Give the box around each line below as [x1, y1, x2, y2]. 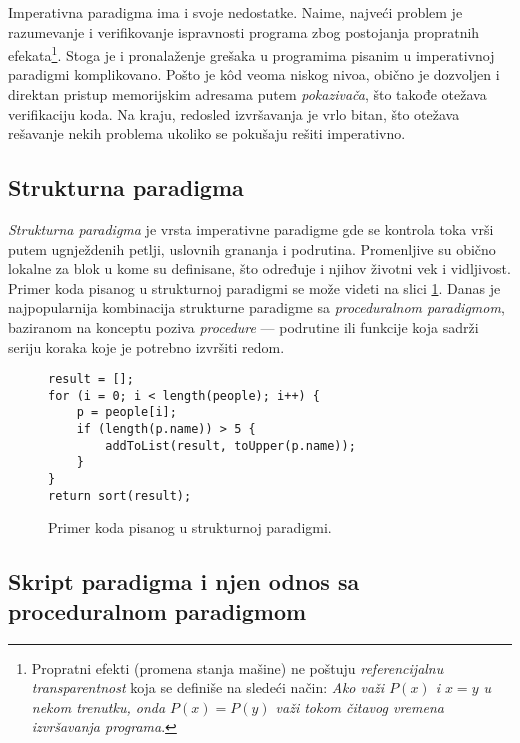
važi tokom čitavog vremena [275, 696, 444, 717]
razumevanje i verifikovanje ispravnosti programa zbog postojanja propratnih [8, 21, 480, 42]
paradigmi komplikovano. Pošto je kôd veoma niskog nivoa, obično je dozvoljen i [8, 64, 500, 85]
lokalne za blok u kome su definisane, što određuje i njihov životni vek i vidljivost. [8, 258, 511, 279]
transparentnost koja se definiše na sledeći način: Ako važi [31, 677, 385, 698]
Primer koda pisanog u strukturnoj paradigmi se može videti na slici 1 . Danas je [8, 277, 501, 298]
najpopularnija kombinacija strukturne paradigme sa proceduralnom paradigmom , [8, 297, 505, 318]
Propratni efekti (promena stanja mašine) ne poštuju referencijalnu [31, 657, 444, 678]
